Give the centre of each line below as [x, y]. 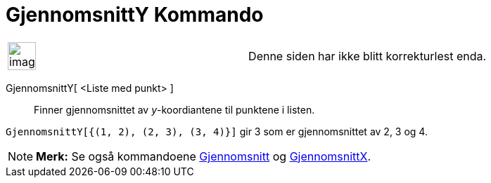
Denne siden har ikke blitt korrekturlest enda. [368, 56]
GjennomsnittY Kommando [135, 15]
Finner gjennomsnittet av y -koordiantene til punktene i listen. [174, 109]
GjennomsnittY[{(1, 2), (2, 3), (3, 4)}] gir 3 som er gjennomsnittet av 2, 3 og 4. [217, 131]
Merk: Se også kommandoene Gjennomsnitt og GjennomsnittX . [204, 156]
